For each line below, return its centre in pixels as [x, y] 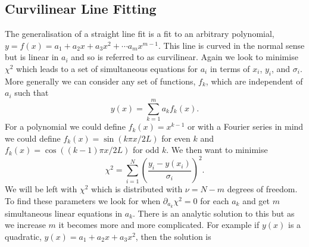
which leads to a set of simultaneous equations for [107, 68]
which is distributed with [137, 189]
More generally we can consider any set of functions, [100, 81]
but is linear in [32, 57]
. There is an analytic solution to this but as [214, 213]
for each [215, 200]
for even [176, 138]
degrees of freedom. [262, 189]
